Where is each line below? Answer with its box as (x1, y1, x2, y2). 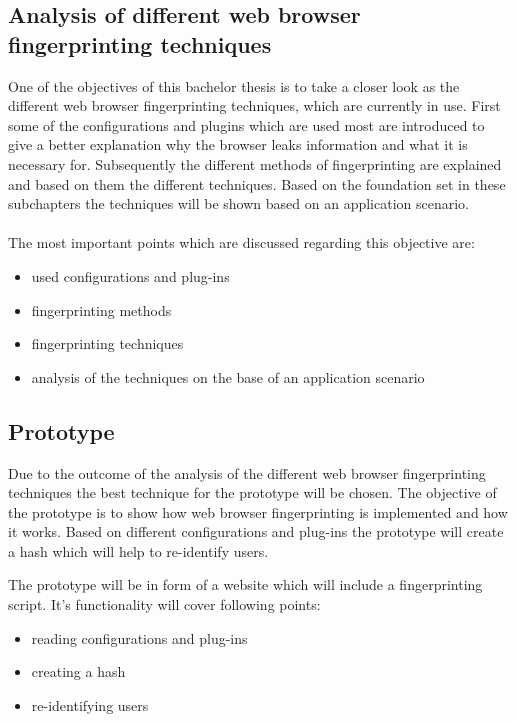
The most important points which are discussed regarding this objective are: (8, 232, 475, 253)
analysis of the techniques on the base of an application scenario (31, 366, 425, 387)
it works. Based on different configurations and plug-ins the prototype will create (8, 521, 504, 542)
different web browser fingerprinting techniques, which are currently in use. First (8, 95, 501, 116)
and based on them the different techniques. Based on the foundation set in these (8, 173, 506, 194)
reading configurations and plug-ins (31, 627, 248, 648)
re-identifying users (31, 694, 149, 715)
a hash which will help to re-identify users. (8, 540, 269, 561)
